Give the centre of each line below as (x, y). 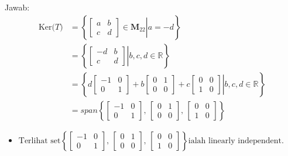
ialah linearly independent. (236, 141)
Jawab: (17, 7)
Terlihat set (40, 141)
